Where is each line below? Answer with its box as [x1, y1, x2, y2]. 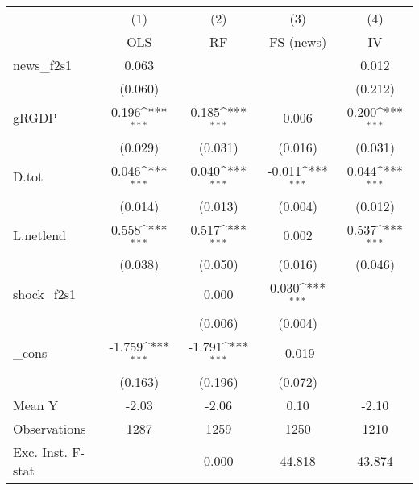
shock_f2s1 [13, 284, 76, 303]
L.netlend [13, 225, 67, 244]
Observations [13, 418, 86, 438]
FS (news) [269, 32, 327, 51]
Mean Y [13, 395, 59, 414]
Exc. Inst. [13, 442, 68, 461]
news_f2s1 [13, 56, 73, 74]
